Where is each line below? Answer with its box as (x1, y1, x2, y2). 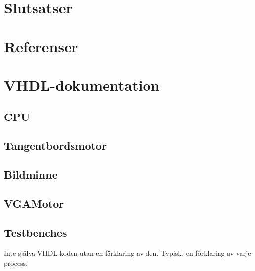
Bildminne (4, 167, 58, 182)
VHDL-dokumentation (4, 75, 160, 95)
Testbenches (4, 225, 67, 240)
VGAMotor (4, 195, 64, 211)
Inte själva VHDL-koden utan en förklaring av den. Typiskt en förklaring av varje (4, 248, 251, 258)
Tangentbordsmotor (4, 138, 107, 153)
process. (4, 258, 28, 268)
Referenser (4, 36, 78, 56)
